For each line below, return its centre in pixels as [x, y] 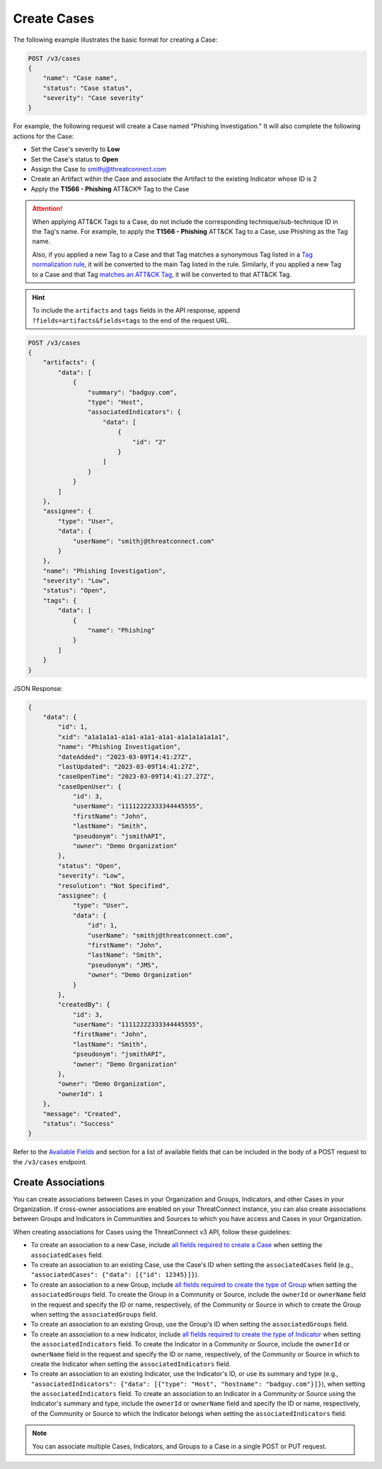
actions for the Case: [44, 136]
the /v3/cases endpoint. [50, 1161]
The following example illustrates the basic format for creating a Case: [115, 40]
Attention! [47, 208]
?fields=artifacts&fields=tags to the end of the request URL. [131, 320]
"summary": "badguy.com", [132, 392]
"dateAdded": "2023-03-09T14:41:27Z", [125, 757]
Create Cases [54, 18]
